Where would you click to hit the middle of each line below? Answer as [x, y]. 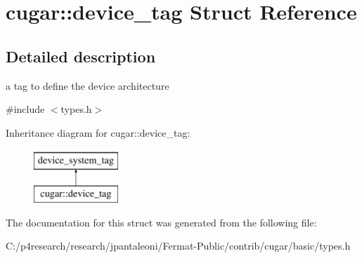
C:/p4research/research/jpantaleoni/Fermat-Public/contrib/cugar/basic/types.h [178, 246]
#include [25, 109]
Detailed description [81, 56]
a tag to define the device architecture [88, 85]
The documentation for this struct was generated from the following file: [161, 222]
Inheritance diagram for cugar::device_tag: [98, 132]
